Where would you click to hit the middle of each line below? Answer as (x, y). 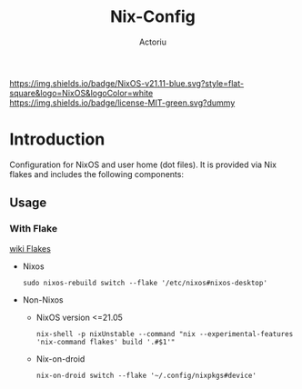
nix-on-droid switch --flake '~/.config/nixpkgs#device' (146, 375)
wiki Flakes (30, 248)
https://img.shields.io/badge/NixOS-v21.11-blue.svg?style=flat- (126, 83)
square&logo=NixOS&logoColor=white (81, 93)
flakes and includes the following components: (97, 174)
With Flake (33, 229)
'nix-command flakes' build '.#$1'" (106, 342)
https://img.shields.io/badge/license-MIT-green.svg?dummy (122, 103)
